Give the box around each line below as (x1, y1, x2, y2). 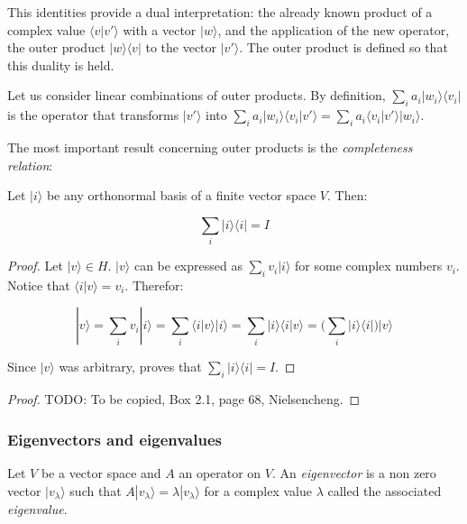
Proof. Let (7, 256, 63, 275)
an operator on (179, 464, 261, 483)
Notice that (7, 275, 70, 294)
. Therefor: (124, 275, 184, 294)
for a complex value (204, 481, 312, 500)
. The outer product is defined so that (239, 38, 448, 57)
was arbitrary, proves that (59, 357, 202, 376)
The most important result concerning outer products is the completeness (7, 137, 413, 156)
